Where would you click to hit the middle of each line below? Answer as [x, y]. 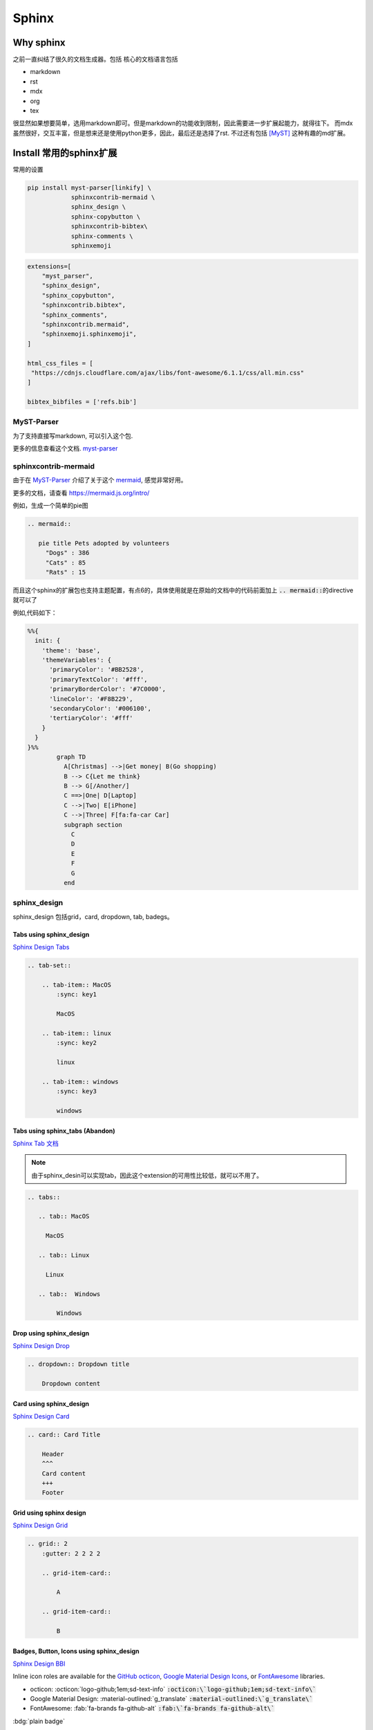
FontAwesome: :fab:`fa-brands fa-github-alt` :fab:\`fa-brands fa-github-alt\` [152, 1709]
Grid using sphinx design [49, 1513]
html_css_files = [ [60, 363]
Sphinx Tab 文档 [36, 1143]
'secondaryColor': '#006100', [101, 708]
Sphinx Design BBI [39, 1664]
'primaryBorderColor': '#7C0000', [107, 689]
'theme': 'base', [71, 650]
